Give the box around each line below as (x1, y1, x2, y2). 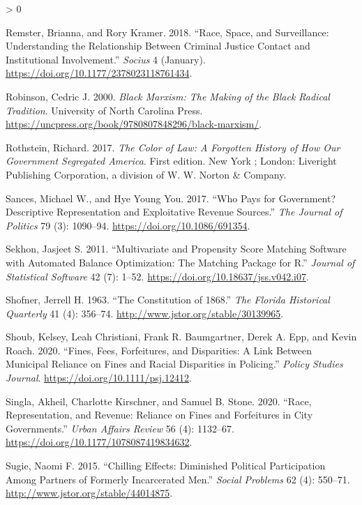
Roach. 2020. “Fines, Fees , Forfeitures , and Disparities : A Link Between (6, 342, 312, 357)
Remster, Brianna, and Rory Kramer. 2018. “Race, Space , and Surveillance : (6, 24, 329, 39)
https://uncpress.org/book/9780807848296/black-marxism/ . (6, 116, 262, 131)
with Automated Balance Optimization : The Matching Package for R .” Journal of (6, 255, 355, 269)
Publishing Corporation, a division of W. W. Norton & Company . (6, 167, 287, 181)
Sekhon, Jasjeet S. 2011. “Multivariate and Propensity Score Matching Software (6, 241, 347, 256)
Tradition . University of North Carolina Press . (6, 103, 203, 117)
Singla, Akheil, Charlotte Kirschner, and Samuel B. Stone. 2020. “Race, (6, 393, 312, 408)
